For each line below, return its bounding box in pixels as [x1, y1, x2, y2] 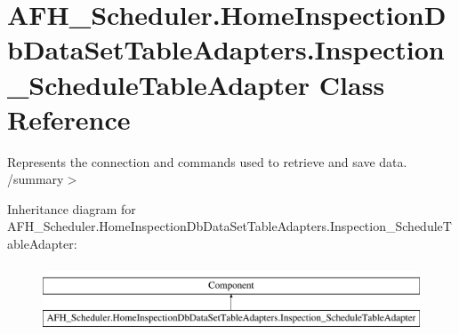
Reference [7, 100, 131, 137]
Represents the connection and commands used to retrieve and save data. [7, 152, 407, 171]
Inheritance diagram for [7, 199, 136, 218]
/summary [7, 170, 64, 188]
